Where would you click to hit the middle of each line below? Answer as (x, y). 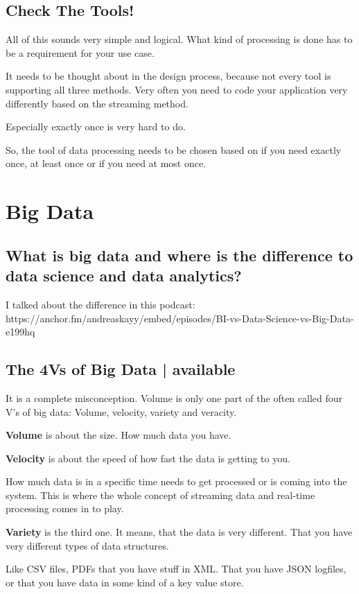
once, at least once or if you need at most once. (106, 163)
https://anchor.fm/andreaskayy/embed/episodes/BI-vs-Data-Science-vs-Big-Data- (180, 318)
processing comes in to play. (65, 508)
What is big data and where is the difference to (179, 255)
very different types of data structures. (87, 545)
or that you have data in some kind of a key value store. (125, 582)
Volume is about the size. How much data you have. (119, 435)
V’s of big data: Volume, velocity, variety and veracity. (121, 411)
